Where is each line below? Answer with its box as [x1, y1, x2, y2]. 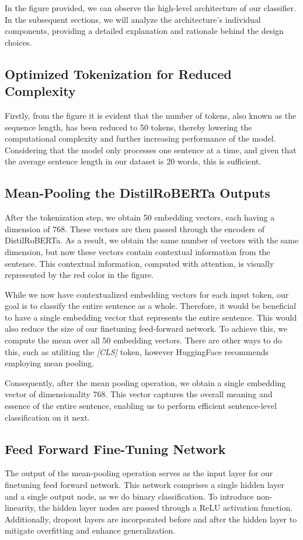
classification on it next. [5, 411, 90, 423]
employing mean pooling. [5, 357, 95, 369]
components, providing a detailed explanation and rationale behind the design [5, 25, 284, 37]
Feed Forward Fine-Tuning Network [5, 439, 226, 458]
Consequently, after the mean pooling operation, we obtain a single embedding [5, 376, 286, 388]
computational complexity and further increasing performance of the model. [5, 132, 276, 145]
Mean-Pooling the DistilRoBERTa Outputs [5, 184, 270, 202]
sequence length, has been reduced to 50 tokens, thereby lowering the [5, 121, 252, 133]
